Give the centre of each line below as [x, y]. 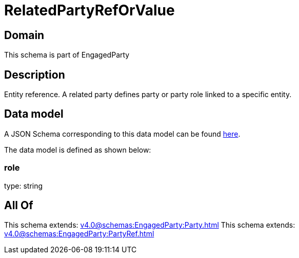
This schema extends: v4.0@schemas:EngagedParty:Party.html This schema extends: [150, 225]
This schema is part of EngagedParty [67, 55]
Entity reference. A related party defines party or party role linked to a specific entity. [148, 95]
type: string [24, 186]
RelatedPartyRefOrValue [89, 10]
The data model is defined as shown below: [78, 150]
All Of [19, 206]
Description [35, 75]
